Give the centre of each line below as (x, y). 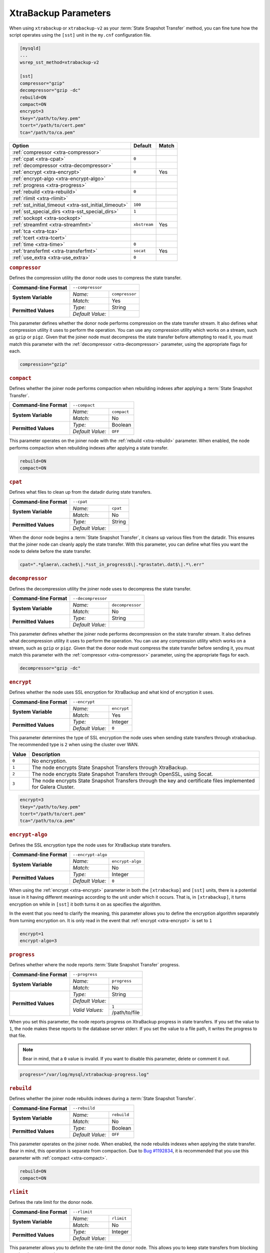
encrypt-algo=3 (38, 941)
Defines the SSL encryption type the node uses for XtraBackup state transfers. (90, 845)
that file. (18, 1035)
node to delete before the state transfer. (50, 551)
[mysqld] (30, 48)
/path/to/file (126, 1012)
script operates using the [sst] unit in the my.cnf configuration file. (80, 35)
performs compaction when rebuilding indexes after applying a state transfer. (89, 448)
